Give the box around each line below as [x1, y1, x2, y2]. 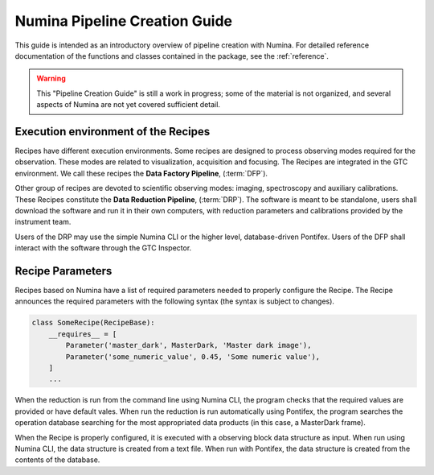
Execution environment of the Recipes [14, 125, 211, 138]
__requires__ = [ [48, 329, 117, 338]
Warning [36, 73, 66, 84]
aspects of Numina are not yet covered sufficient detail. [36, 100, 221, 109]
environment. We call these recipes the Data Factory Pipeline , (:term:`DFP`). [14, 168, 268, 178]
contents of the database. [14, 455, 100, 465]
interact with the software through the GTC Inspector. [14, 243, 192, 253]
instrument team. [14, 217, 72, 227]
